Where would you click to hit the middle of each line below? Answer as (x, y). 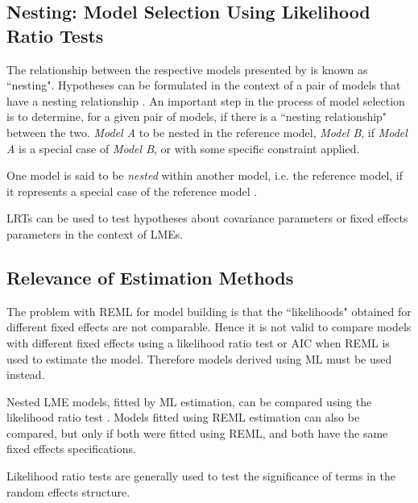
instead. (26, 374)
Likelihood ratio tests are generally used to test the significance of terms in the (201, 476)
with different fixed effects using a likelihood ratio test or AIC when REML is (198, 342)
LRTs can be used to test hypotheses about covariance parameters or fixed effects (207, 218)
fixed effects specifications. (71, 449)
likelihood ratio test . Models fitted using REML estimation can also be (183, 417)
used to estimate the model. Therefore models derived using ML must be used (199, 358)
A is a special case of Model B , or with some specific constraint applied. (183, 148)
